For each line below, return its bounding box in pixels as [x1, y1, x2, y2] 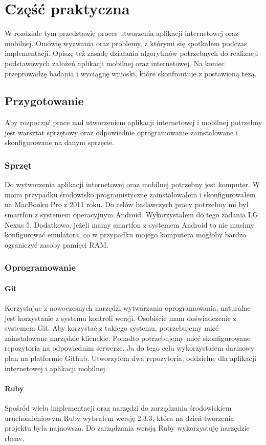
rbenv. [5, 432, 25, 443]
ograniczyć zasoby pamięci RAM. [5, 239, 108, 250]
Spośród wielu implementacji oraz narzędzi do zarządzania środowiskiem [5, 402, 232, 413]
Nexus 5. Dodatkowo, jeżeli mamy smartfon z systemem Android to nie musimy [5, 219, 254, 230]
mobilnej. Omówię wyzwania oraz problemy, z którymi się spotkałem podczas [5, 37, 247, 48]
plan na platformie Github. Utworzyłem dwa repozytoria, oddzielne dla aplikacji [5, 353, 256, 363]
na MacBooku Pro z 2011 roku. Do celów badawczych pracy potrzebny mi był [5, 199, 249, 210]
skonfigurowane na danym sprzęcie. [5, 137, 115, 148]
